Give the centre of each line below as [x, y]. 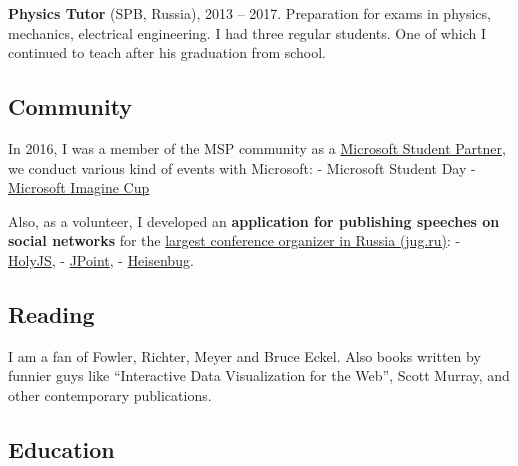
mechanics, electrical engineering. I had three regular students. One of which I [247, 32]
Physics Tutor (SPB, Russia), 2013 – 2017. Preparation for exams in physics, [249, 13]
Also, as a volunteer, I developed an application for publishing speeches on [254, 220]
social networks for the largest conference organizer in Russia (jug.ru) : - [234, 240]
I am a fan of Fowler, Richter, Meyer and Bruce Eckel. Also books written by [244, 355]
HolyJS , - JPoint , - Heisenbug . [101, 259]
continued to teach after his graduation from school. [167, 52]
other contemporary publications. [110, 394]
